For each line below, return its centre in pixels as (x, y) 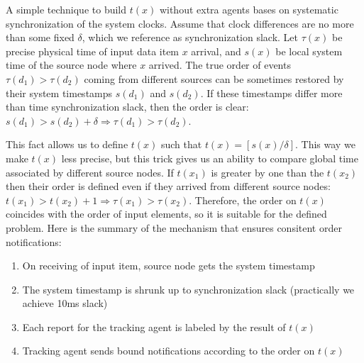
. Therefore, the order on (243, 200)
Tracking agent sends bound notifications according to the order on (169, 351)
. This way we (325, 144)
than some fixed (40, 37)
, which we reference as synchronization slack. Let (190, 37)
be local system (309, 51)
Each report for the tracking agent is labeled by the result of (154, 326)
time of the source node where (71, 65)
